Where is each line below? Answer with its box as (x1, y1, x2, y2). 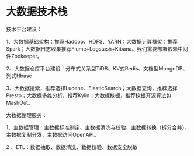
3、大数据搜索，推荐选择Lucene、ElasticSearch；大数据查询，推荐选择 (6, 84, 178, 91)
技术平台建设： (6, 26, 42, 33)
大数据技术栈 (6, 5, 68, 19)
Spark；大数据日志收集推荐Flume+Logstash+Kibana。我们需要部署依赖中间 (6, 45, 188, 52)
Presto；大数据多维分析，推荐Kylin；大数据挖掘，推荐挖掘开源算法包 (6, 91, 172, 99)
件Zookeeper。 (6, 52, 43, 59)
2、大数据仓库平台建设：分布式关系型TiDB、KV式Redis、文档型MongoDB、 (6, 65, 188, 72)
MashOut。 (6, 99, 33, 106)
